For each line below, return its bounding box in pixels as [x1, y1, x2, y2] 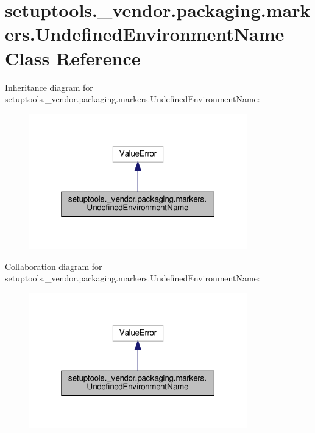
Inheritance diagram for [5, 80, 93, 93]
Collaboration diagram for [5, 259, 102, 272]
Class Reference [5, 45, 141, 70]
